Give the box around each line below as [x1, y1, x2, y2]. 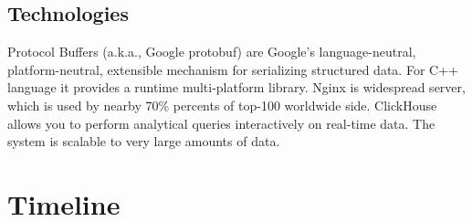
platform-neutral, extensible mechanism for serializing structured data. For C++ [7, 59, 458, 79]
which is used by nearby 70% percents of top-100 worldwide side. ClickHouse [7, 95, 437, 114]
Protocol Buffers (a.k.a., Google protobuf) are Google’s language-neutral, [7, 42, 416, 61]
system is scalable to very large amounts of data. [7, 132, 280, 151]
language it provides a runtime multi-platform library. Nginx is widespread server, [7, 78, 466, 97]
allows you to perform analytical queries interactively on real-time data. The [7, 113, 435, 132]
